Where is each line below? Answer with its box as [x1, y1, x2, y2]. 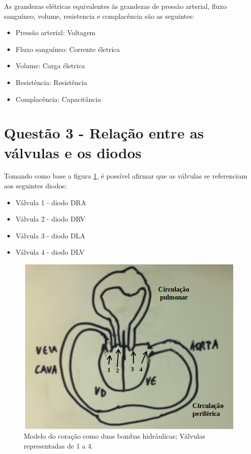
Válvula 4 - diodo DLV [15, 247, 85, 257]
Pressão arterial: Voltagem [15, 27, 96, 38]
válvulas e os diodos [4, 142, 142, 162]
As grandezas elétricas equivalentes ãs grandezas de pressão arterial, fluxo [4, 1, 227, 11]
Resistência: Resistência [15, 77, 87, 87]
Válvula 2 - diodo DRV [15, 214, 85, 224]
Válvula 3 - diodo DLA [15, 230, 85, 240]
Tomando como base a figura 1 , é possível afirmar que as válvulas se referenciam [4, 171, 248, 181]
